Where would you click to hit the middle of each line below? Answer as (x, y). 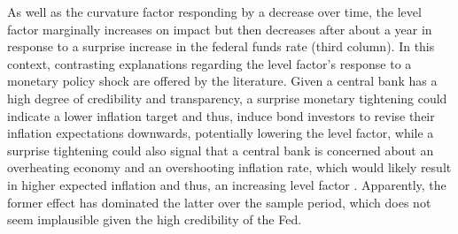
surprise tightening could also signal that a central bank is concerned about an (221, 150)
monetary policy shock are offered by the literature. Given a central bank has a (222, 81)
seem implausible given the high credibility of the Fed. (155, 219)
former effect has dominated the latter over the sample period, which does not (219, 202)
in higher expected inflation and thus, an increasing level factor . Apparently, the (227, 184)
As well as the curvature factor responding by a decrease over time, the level (214, 11)
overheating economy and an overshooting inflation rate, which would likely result (229, 167)
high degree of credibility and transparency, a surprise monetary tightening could (227, 98)
